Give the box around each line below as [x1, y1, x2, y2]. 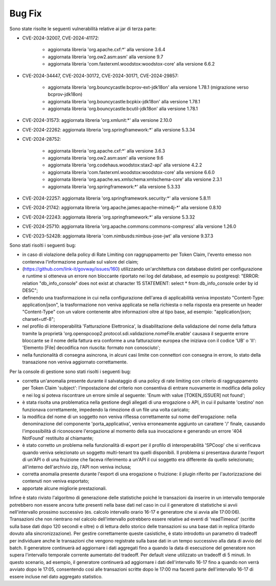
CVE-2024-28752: [22, 136, 61, 142]
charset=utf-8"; [22, 316, 55, 322]
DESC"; [22, 287, 38, 294]
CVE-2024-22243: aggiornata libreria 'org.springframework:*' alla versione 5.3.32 [22, 214, 195, 220]
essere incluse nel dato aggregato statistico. [9, 573, 103, 579]
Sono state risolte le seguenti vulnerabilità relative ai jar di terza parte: [9, 26, 157, 32]
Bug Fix [9, 8, 42, 19]
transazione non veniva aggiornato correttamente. [22, 359, 128, 365]
